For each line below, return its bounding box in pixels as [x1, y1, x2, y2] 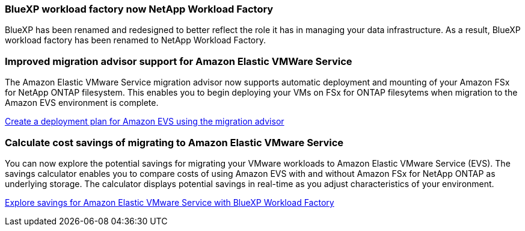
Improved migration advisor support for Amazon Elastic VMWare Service [5, 55, 352, 67]
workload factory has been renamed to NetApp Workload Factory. [5, 35, 266, 46]
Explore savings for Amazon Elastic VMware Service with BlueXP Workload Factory [5, 197, 334, 208]
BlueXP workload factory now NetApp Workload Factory [5, 3, 274, 15]
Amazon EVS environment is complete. [5, 97, 159, 108]
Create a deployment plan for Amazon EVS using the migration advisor [5, 116, 284, 127]
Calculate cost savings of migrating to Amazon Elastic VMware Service [5, 136, 344, 149]
